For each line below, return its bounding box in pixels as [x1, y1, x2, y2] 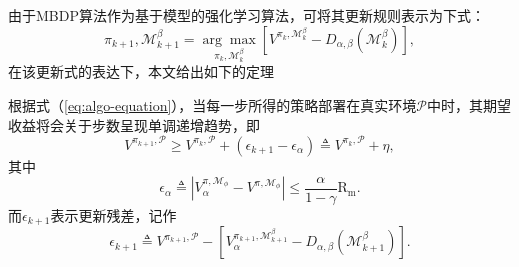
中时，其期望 [427, 94, 512, 115]
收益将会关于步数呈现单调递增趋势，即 [8, 114, 260, 135]
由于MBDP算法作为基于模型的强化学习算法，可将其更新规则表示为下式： [8, 5, 485, 25]
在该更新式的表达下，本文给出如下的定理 [8, 61, 274, 82]
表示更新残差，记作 [50, 204, 177, 225]
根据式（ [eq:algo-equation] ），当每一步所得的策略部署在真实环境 [8, 94, 417, 115]
